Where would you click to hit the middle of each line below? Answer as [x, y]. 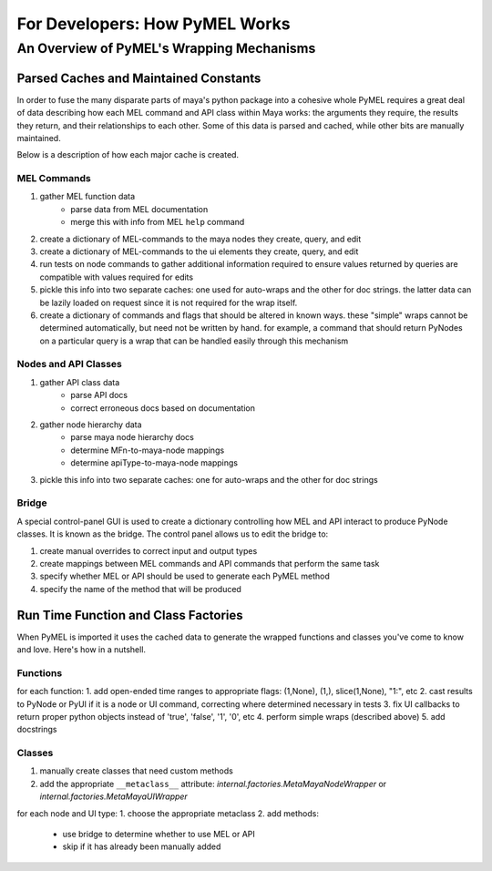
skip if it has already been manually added [142, 846]
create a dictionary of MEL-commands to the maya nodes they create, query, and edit [200, 239]
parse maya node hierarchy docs [133, 437]
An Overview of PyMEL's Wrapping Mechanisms [166, 48]
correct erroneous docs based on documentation [163, 408]
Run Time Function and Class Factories [130, 615]
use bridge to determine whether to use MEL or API [159, 834]
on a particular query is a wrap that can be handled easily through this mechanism [194, 341]
